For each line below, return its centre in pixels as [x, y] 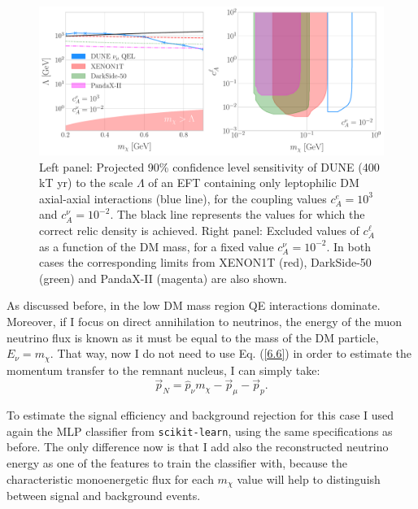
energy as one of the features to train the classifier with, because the [177, 463]
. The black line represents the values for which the [237, 214]
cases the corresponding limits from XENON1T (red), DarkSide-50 [205, 262]
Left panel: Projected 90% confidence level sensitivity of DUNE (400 [209, 166]
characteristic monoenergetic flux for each [110, 479]
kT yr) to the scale [86, 183]
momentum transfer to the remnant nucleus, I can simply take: [163, 370]
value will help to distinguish [309, 479]
